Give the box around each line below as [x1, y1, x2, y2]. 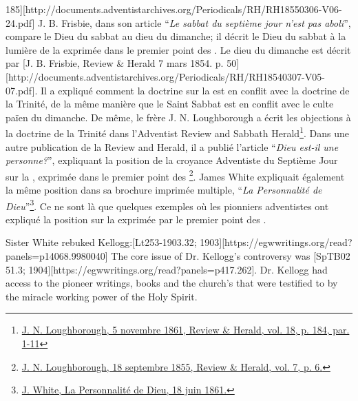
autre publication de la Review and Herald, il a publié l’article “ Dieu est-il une [6, 139, 339, 154]
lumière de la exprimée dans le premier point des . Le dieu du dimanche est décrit [6, 42, 351, 56]
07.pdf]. [6, 83, 38, 97]
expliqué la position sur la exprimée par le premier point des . [6, 212, 266, 226]
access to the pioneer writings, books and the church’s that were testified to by [6, 276, 338, 290]
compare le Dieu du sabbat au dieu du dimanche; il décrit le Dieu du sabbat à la [6, 29, 346, 43]
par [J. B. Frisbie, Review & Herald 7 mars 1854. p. [6, 56, 224, 70]
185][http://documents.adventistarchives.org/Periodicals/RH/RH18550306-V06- [6, 2, 342, 16]
